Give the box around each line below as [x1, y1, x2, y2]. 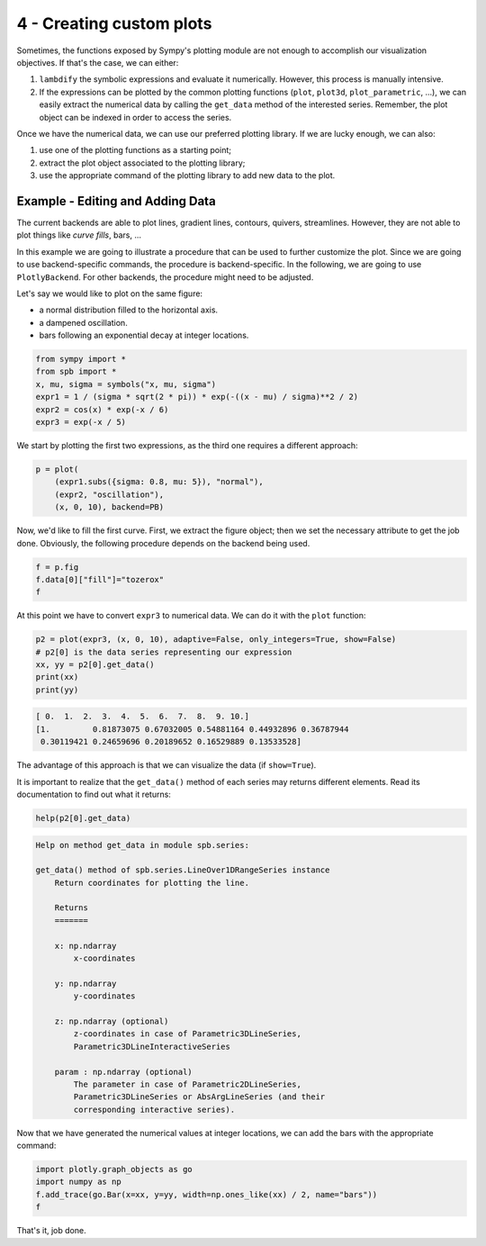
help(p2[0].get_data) [35, 813, 131, 823]
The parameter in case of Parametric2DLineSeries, [73, 1079, 301, 1089]
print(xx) [35, 672, 79, 682]
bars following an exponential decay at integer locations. [39, 330, 249, 341]
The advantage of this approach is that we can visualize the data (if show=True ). [16, 760, 317, 771]
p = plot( [35, 465, 79, 474]
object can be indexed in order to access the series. [39, 112, 232, 122]
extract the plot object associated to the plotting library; [39, 158, 246, 168]
